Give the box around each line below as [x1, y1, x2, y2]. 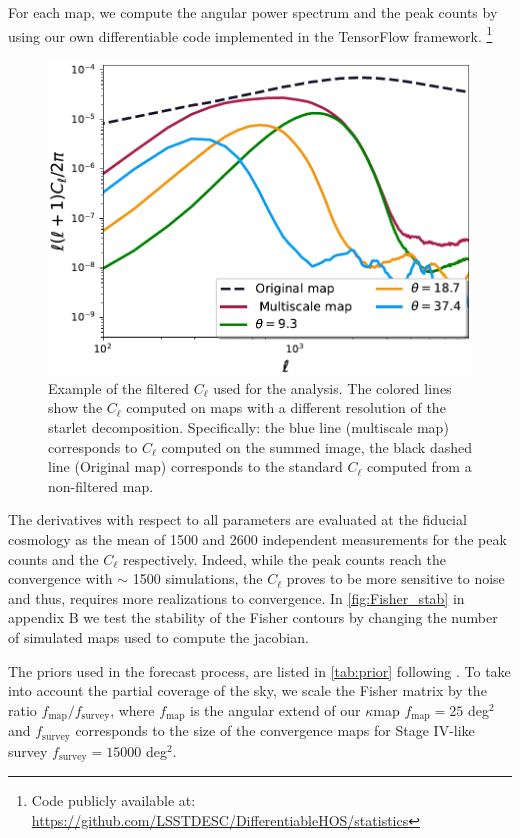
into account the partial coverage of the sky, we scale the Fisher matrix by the [8, 680, 487, 701]
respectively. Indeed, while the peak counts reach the [122, 548, 446, 569]
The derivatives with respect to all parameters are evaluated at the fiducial [8, 509, 467, 530]
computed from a [367, 456, 472, 477]
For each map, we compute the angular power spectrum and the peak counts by [8, 2, 498, 22]
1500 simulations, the [132, 568, 263, 589]
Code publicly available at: [31, 790, 196, 811]
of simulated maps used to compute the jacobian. [8, 627, 309, 647]
